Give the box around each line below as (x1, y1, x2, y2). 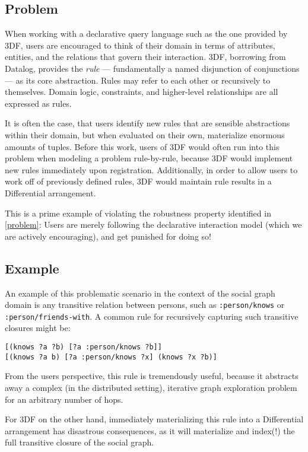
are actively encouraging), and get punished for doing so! (5, 230, 211, 242)
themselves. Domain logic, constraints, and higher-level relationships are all (5, 85, 278, 98)
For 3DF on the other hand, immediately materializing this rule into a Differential (5, 413, 304, 425)
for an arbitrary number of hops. (5, 393, 123, 405)
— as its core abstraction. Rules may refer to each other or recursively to (5, 74, 271, 86)
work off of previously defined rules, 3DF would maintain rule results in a (5, 175, 272, 187)
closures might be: (5, 322, 71, 334)
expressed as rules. (5, 97, 72, 109)
